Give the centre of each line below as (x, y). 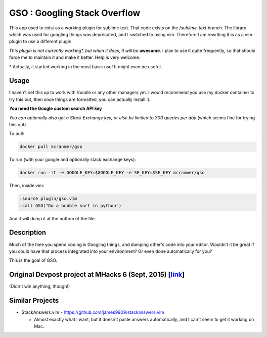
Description (28, 233)
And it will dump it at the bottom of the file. (52, 218)
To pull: (17, 134)
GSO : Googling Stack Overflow (75, 13)
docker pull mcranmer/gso (51, 147)
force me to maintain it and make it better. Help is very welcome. (75, 57)
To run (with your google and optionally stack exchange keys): (72, 160)
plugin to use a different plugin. (41, 42)
